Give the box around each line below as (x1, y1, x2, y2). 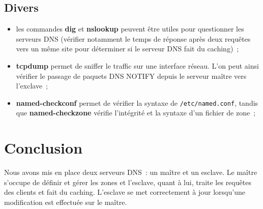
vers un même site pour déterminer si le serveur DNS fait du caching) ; (16, 43, 239, 54)
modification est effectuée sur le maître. (4, 196, 127, 207)
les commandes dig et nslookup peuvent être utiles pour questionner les (16, 23, 244, 34)
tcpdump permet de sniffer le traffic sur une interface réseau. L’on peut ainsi (16, 60, 259, 71)
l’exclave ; (16, 80, 48, 91)
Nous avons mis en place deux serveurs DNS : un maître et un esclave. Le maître (4, 167, 257, 177)
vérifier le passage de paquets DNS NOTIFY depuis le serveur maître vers (16, 70, 247, 81)
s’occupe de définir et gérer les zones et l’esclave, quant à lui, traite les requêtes (4, 176, 251, 187)
